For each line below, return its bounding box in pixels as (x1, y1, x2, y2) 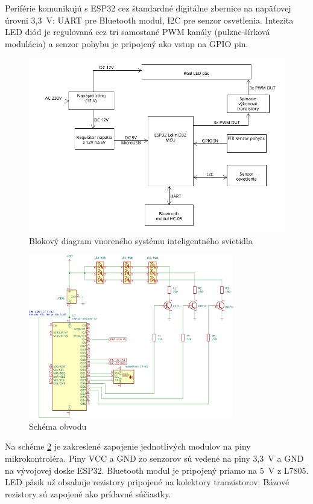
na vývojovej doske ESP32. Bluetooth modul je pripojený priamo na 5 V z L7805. (5, 464, 309, 476)
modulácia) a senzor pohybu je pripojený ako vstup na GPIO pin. (5, 37, 248, 50)
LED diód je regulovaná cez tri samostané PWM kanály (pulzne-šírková (5, 25, 270, 38)
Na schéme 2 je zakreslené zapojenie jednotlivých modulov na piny (5, 440, 251, 453)
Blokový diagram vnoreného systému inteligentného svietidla (29, 234, 253, 247)
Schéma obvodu (29, 419, 87, 432)
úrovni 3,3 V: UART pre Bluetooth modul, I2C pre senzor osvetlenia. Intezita (5, 13, 294, 26)
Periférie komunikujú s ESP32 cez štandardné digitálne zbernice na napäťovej (5, 2, 291, 14)
